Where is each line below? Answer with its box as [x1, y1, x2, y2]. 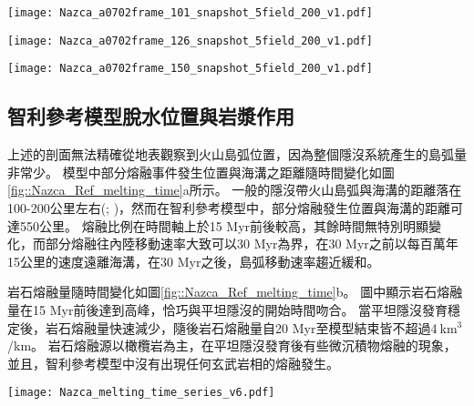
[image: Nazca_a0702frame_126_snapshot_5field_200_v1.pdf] [7, 34, 373, 47]
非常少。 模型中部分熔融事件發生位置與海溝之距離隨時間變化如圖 [7, 162, 395, 181]
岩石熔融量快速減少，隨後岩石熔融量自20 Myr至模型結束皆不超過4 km [45, 318, 458, 337]
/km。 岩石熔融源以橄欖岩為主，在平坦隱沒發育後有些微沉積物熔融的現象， [7, 336, 457, 355]
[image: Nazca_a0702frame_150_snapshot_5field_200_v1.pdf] [7, 62, 373, 76]
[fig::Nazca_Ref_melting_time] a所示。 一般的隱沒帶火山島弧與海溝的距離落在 [7, 180, 462, 199]
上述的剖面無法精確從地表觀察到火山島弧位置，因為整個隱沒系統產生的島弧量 [7, 145, 467, 164]
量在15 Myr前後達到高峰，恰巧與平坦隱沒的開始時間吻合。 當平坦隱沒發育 [7, 299, 448, 319]
